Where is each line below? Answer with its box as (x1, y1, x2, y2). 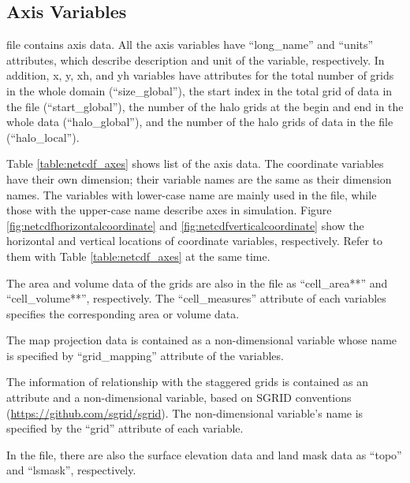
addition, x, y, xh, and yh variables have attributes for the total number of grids (6, 67, 394, 84)
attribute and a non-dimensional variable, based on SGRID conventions (6, 389, 352, 406)
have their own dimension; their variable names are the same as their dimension (6, 170, 392, 187)
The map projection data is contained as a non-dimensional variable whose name (6, 332, 397, 348)
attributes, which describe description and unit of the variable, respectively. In (6, 51, 385, 68)
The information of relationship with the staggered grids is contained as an (6, 373, 369, 390)
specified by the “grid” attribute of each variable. (6, 420, 244, 437)
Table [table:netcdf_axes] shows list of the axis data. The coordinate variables (6, 155, 384, 172)
